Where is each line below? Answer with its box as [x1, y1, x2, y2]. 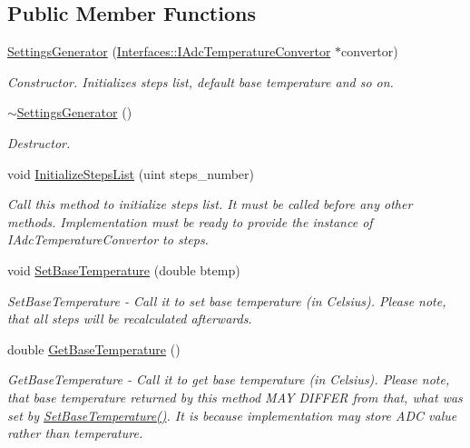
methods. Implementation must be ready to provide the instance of [7, 212, 373, 231]
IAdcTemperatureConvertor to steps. [7, 230, 209, 249]
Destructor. [7, 133, 71, 152]
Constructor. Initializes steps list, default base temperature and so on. [7, 72, 394, 91]
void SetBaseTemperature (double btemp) [7, 260, 240, 279]
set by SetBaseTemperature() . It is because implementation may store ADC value [7, 405, 457, 424]
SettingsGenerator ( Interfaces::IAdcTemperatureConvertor [7, 42, 331, 61]
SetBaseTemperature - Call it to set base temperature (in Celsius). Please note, [7, 291, 446, 310]
